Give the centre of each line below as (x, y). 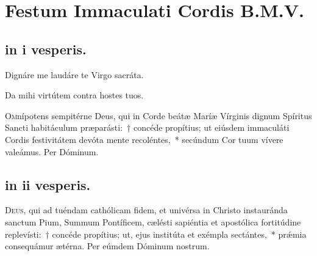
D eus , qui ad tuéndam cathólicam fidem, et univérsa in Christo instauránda (146, 210)
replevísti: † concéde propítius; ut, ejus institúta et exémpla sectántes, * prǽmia (156, 234)
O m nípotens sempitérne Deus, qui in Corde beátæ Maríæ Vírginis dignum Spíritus (158, 115)
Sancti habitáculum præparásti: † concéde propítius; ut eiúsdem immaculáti (147, 127)
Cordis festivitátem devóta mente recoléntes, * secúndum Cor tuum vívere (144, 139)
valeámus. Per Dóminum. (52, 151)
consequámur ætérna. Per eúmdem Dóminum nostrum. (107, 246)
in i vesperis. (46, 49)
